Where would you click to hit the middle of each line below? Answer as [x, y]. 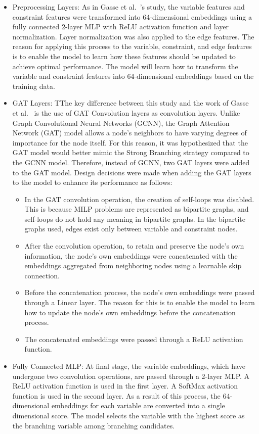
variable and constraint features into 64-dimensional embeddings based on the [133, 76]
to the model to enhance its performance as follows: [92, 182]
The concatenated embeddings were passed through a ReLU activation [134, 339]
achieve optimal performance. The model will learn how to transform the [125, 66]
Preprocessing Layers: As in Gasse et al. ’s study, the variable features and [128, 7]
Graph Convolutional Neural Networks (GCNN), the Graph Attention [121, 123]
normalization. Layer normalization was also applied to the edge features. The [133, 36]
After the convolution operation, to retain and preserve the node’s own [134, 246]
